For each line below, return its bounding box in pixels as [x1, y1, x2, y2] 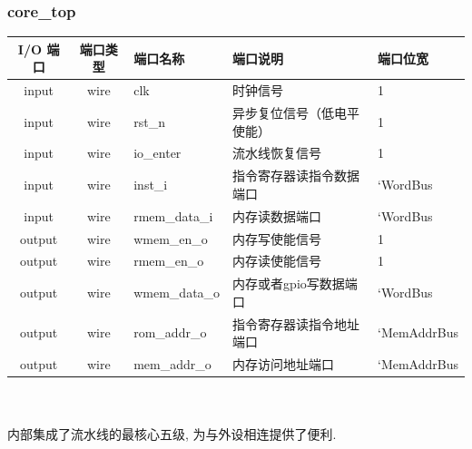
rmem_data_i [133, 206, 213, 225]
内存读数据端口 [232, 206, 322, 225]
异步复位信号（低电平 [232, 103, 360, 122]
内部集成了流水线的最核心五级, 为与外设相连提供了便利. [7, 425, 337, 444]
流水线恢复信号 [232, 143, 322, 162]
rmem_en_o [133, 251, 204, 270]
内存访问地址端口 [232, 355, 335, 374]
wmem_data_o [133, 283, 221, 302]
